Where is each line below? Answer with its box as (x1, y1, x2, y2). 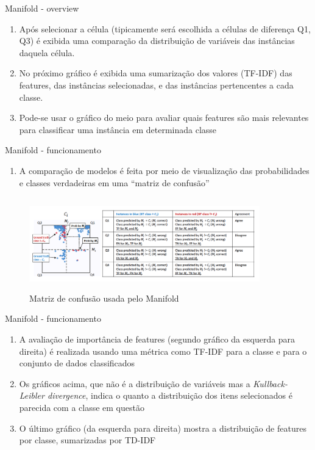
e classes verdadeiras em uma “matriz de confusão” (19, 176, 210, 189)
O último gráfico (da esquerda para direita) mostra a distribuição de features (19, 421, 306, 434)
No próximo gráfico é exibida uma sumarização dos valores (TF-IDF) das (19, 67, 292, 79)
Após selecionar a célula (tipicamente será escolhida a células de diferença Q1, (19, 22, 311, 35)
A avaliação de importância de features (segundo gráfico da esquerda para (19, 333, 296, 346)
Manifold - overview (5, 2, 79, 14)
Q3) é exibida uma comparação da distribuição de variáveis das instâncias (19, 34, 295, 47)
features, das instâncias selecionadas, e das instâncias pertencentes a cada (19, 78, 294, 91)
